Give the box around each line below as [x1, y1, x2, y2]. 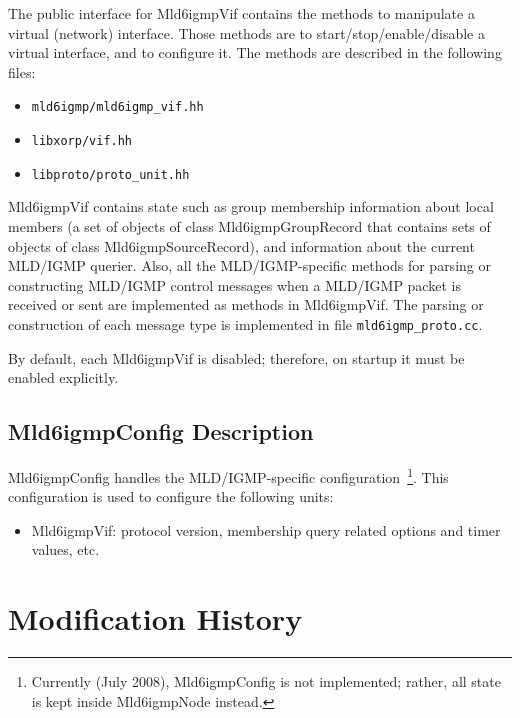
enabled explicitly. [8, 367, 119, 388]
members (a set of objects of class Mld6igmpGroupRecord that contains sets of [8, 215, 491, 236]
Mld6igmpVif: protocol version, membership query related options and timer [31, 519, 501, 540]
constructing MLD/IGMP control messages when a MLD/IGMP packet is [8, 274, 461, 295]
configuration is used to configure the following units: [8, 486, 334, 507]
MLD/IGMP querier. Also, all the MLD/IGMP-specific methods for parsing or [8, 255, 491, 276]
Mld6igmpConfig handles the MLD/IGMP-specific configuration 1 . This [8, 463, 449, 487]
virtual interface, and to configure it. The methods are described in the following [8, 42, 502, 63]
